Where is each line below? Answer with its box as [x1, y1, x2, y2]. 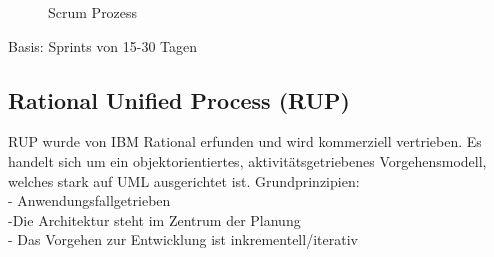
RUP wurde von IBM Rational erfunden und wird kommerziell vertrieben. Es [8, 131, 482, 152]
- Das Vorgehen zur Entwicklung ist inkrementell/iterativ [8, 229, 358, 250]
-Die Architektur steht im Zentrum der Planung [8, 209, 301, 230]
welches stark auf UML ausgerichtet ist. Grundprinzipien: [8, 170, 360, 191]
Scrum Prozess [48, 2, 138, 22]
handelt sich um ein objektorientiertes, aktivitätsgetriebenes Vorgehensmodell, [8, 150, 487, 171]
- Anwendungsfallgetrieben [8, 190, 171, 211]
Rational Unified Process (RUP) [8, 84, 351, 115]
